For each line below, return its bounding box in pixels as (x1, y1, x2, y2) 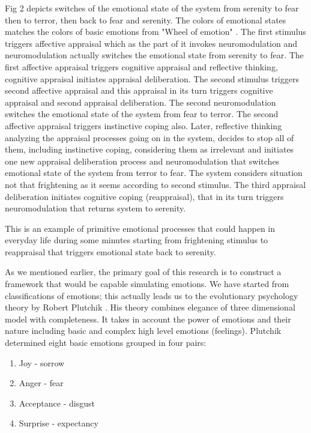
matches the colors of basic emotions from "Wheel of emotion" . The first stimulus (5, 25, 306, 38)
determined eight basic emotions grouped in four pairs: (5, 336, 207, 349)
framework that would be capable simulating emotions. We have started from (5, 277, 289, 290)
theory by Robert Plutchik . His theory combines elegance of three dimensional (5, 301, 295, 313)
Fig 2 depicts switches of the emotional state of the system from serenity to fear (5, 2, 299, 14)
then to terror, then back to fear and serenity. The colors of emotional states (5, 13, 286, 26)
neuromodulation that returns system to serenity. (5, 202, 186, 214)
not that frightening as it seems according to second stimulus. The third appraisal (5, 178, 306, 190)
